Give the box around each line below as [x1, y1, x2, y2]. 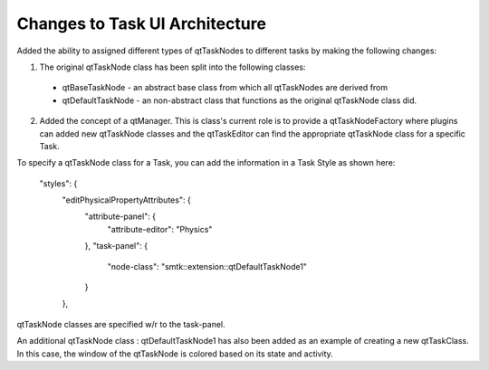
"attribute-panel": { [84, 211, 157, 222]
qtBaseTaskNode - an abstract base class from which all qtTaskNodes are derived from [62, 82, 388, 93]
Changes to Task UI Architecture [16, 14, 267, 33]
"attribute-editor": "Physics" [107, 223, 213, 234]
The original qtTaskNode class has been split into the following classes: [39, 62, 306, 72]
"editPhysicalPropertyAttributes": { [62, 194, 192, 205]
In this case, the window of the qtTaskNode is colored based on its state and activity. [16, 348, 334, 359]
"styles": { [39, 177, 78, 189]
